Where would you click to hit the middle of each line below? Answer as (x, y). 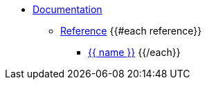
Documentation (67, 9)
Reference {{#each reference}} (131, 31)
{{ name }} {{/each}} (134, 52)
